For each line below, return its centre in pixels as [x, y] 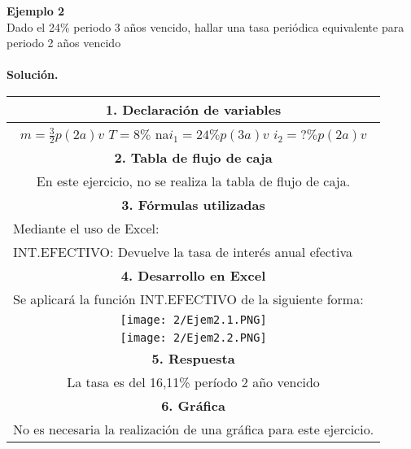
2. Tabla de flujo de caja [193, 158]
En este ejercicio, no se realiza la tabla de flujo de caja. [193, 181]
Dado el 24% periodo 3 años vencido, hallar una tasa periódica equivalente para [205, 26]
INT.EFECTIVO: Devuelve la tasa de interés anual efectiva [183, 252]
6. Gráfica [193, 406]
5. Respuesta [193, 359]
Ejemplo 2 [36, 11]
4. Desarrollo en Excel [193, 276]
